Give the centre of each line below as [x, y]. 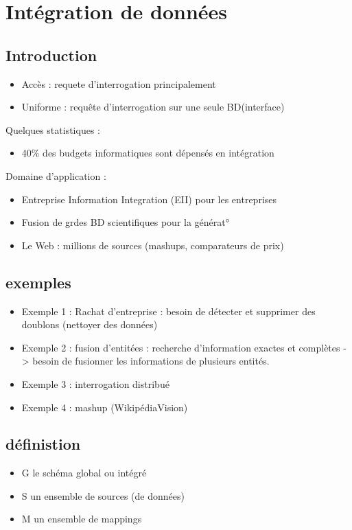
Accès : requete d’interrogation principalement [119, 83]
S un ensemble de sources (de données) [103, 495]
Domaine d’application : [56, 175]
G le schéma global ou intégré [84, 473]
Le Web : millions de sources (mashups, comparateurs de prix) [153, 245]
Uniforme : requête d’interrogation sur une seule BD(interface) [153, 107]
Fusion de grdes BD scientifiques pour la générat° [125, 222]
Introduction [51, 55]
